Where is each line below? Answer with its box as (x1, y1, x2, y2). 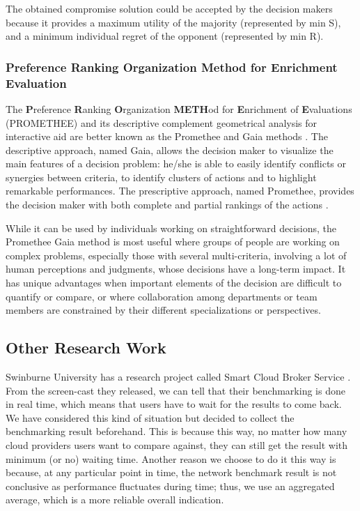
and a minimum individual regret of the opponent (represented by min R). (6, 29, 324, 43)
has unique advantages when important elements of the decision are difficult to (6, 275, 342, 290)
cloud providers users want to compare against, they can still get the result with (6, 438, 348, 452)
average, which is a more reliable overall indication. (6, 492, 224, 507)
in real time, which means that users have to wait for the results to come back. (6, 397, 342, 411)
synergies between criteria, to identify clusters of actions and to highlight (6, 169, 317, 184)
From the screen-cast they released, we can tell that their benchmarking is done (6, 383, 345, 397)
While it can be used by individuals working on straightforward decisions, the (6, 220, 337, 235)
